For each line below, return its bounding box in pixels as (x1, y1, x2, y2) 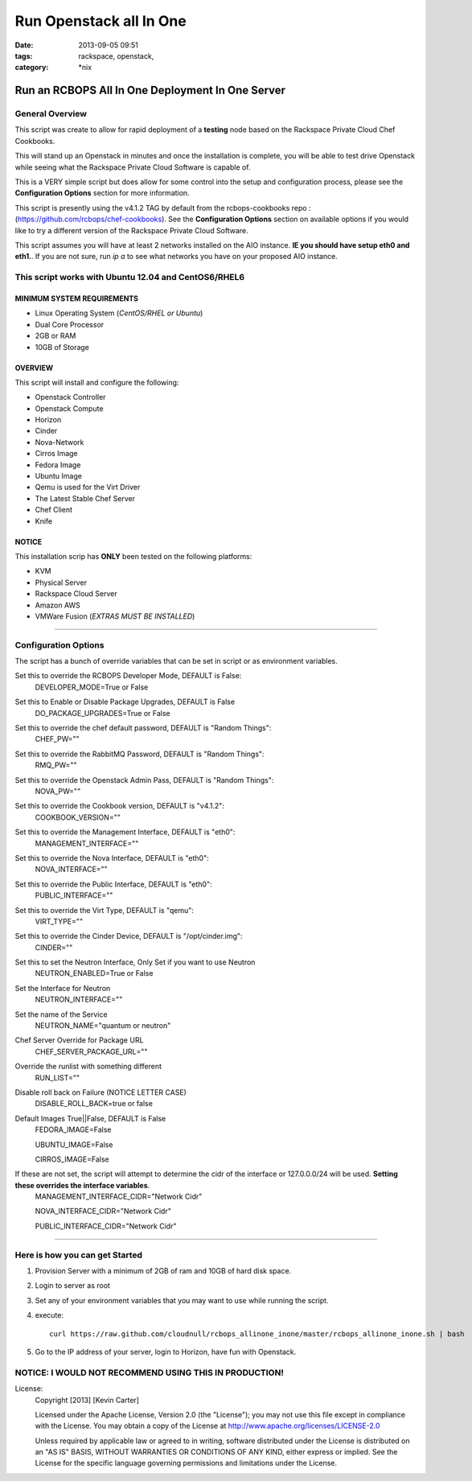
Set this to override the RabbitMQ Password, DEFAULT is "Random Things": (14, 749, 265, 759)
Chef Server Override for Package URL (14, 1035, 144, 1045)
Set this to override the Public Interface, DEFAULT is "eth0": (14, 879, 212, 889)
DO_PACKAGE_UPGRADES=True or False (35, 708, 170, 718)
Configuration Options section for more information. (14, 188, 190, 198)
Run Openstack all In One (14, 12, 187, 30)
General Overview (14, 109, 88, 120)
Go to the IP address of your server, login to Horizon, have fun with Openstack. (35, 1347, 297, 1356)
